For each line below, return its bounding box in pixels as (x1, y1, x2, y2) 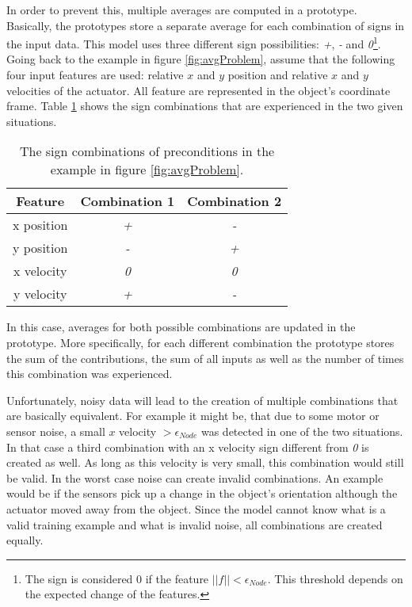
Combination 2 (187, 192, 282, 211)
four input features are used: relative (6, 67, 184, 83)
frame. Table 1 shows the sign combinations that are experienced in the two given (6, 97, 403, 114)
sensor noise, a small (6, 422, 105, 439)
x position (13, 216, 68, 235)
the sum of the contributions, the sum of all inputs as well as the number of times (6, 349, 404, 366)
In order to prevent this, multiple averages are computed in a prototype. (6, 2, 357, 17)
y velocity (13, 284, 67, 303)
